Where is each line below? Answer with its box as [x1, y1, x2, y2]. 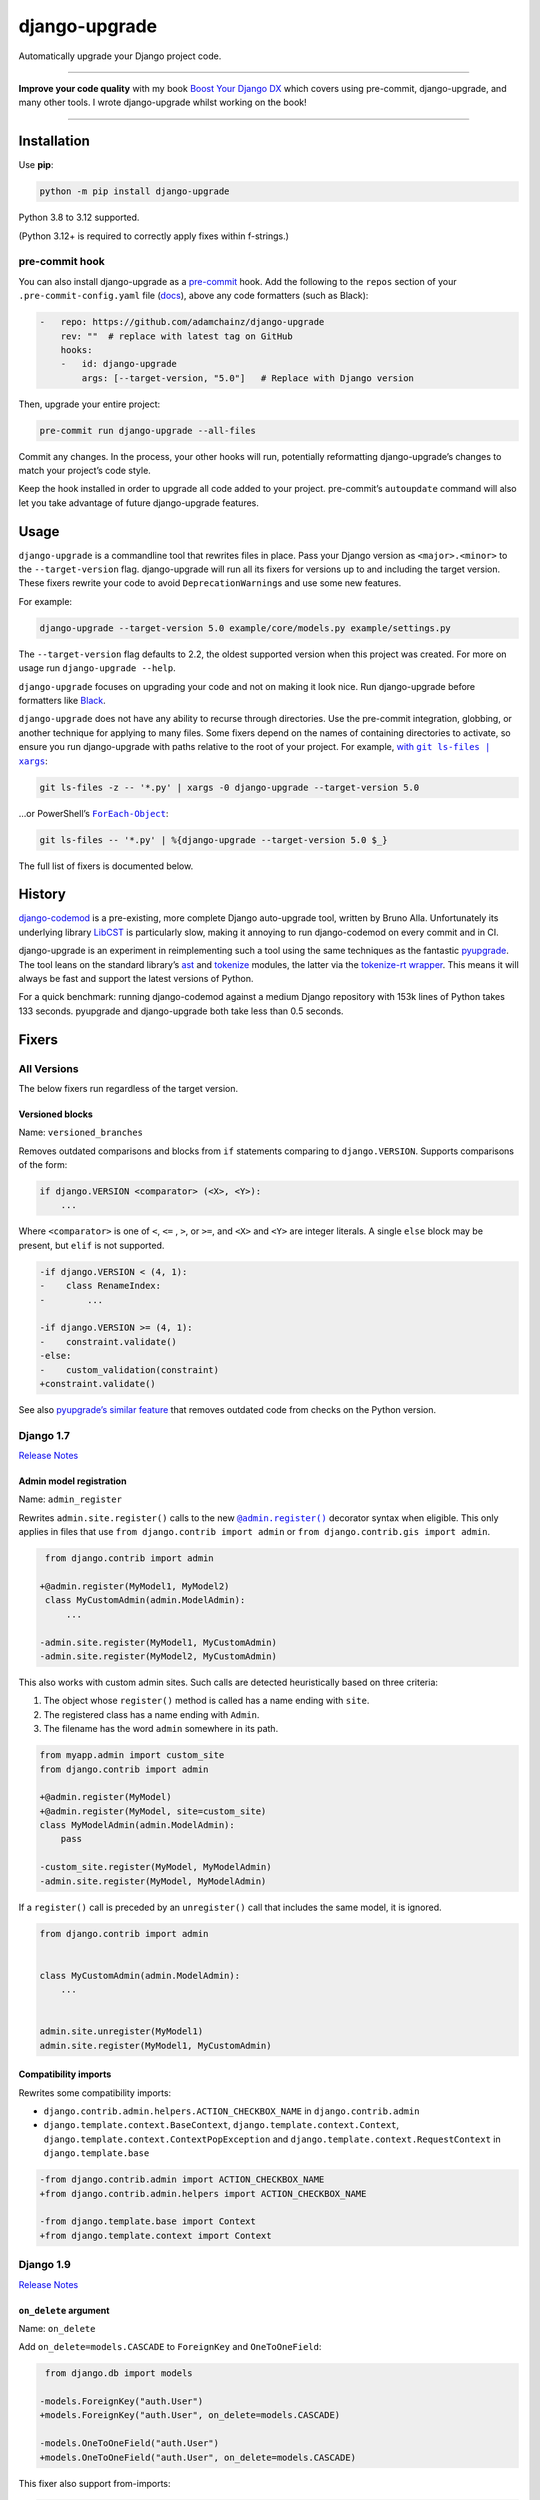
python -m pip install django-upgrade [39, 186, 230, 197]
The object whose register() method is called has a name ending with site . [43, 1695, 370, 1707]
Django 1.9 [18, 2258, 72, 2272]
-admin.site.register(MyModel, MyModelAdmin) [39, 1875, 267, 1887]
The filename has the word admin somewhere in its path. [43, 1723, 279, 1735]
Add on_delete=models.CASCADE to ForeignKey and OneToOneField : [18, 2341, 322, 2353]
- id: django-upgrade [60, 358, 177, 370]
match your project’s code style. [18, 465, 152, 477]
